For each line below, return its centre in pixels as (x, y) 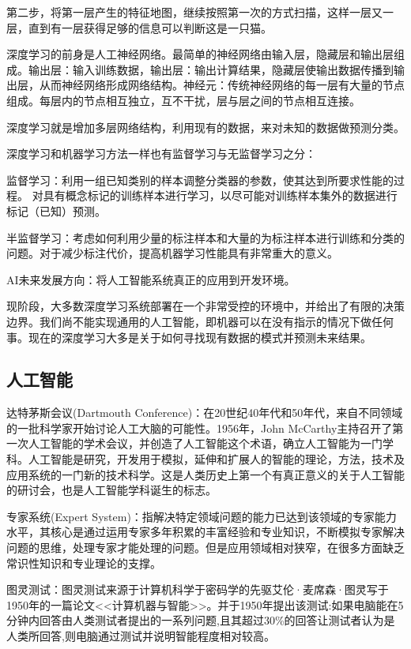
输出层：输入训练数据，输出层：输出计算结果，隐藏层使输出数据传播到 (211, 69)
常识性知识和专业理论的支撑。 (84, 563)
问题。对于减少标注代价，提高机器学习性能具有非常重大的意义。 (172, 253)
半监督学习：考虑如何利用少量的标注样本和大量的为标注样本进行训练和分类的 (205, 237)
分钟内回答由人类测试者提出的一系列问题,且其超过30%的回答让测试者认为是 (201, 620)
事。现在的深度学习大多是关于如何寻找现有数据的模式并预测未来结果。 (189, 337)
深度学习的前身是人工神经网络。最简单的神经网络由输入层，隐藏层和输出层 (200, 54)
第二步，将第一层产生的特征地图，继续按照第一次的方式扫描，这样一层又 (194, 12)
